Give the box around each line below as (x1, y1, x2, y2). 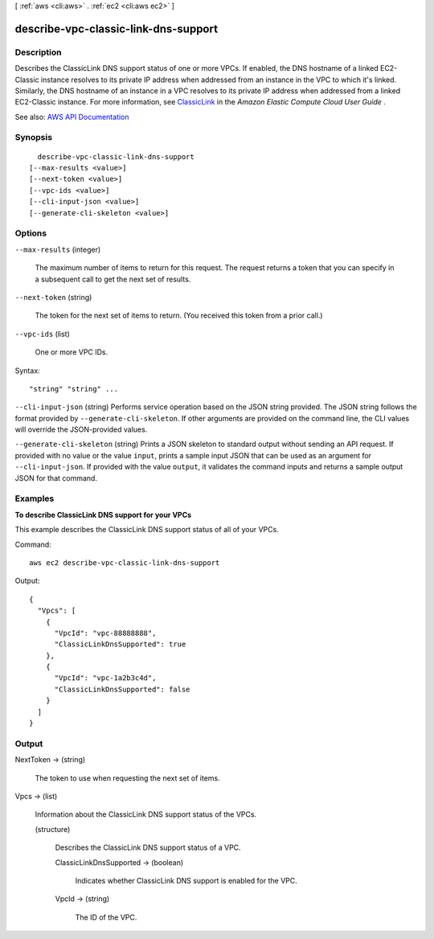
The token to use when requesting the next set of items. (35, 773, 220, 783)
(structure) (35, 824, 71, 834)
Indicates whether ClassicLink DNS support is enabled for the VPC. (75, 875, 297, 885)
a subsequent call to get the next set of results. (35, 274, 191, 284)
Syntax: (14, 366, 40, 375)
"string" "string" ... (29, 384, 119, 393)
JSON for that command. (14, 473, 98, 482)
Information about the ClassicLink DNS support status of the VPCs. (35, 810, 257, 819)
